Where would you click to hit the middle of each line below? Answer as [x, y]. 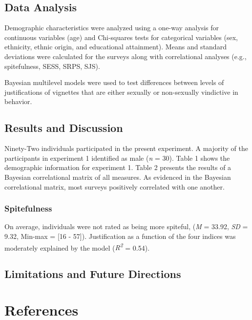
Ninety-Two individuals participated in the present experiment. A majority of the [126, 148]
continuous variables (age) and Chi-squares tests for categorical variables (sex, [121, 37]
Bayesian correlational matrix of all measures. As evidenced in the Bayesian [118, 177]
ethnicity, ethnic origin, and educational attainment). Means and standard [115, 47]
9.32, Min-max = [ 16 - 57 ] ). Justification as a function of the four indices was [120, 236]
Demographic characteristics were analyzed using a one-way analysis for [112, 28]
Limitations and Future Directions [93, 274]
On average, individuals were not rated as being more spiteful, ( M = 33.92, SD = [126, 226]
